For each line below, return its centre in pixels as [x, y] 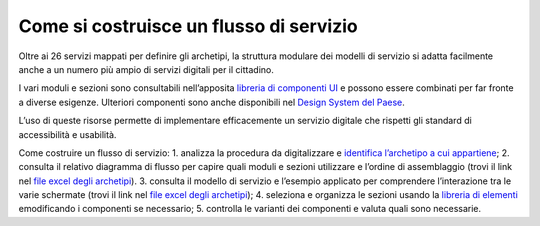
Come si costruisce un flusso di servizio [188, 26]
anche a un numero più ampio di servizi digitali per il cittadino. [146, 69]
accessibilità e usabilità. [67, 134]
